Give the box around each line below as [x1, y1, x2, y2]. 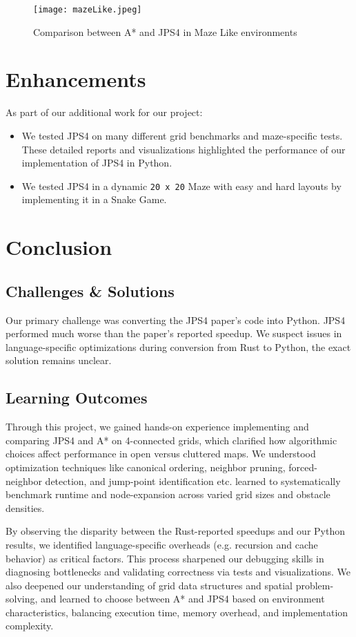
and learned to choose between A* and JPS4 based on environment [41, 591, 325, 606]
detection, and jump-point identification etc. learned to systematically [45, 473, 341, 488]
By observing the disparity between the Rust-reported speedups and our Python [6, 524, 345, 538]
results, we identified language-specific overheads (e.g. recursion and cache [6, 537, 318, 551]
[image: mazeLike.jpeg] [33, 5, 142, 15]
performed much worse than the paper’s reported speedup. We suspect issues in [6, 326, 342, 341]
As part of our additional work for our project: [6, 105, 203, 120]
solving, [6, 591, 38, 606]
